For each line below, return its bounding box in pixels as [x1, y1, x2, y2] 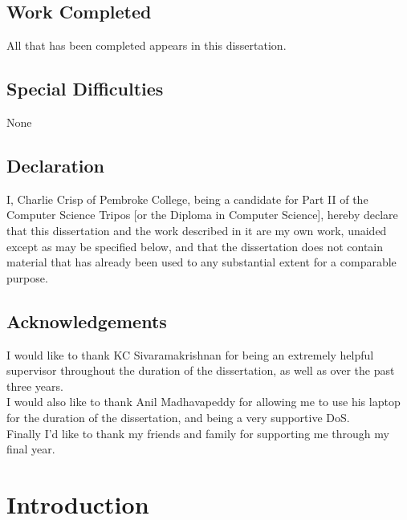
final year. [6, 441, 55, 457]
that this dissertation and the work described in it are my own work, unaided [6, 221, 387, 238]
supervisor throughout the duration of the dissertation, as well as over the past [6, 362, 395, 379]
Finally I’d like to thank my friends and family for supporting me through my [6, 425, 389, 441]
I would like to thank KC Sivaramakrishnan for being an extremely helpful [6, 346, 374, 363]
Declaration [6, 152, 105, 177]
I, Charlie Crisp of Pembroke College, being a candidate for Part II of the [6, 190, 368, 207]
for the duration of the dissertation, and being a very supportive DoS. [6, 408, 350, 425]
